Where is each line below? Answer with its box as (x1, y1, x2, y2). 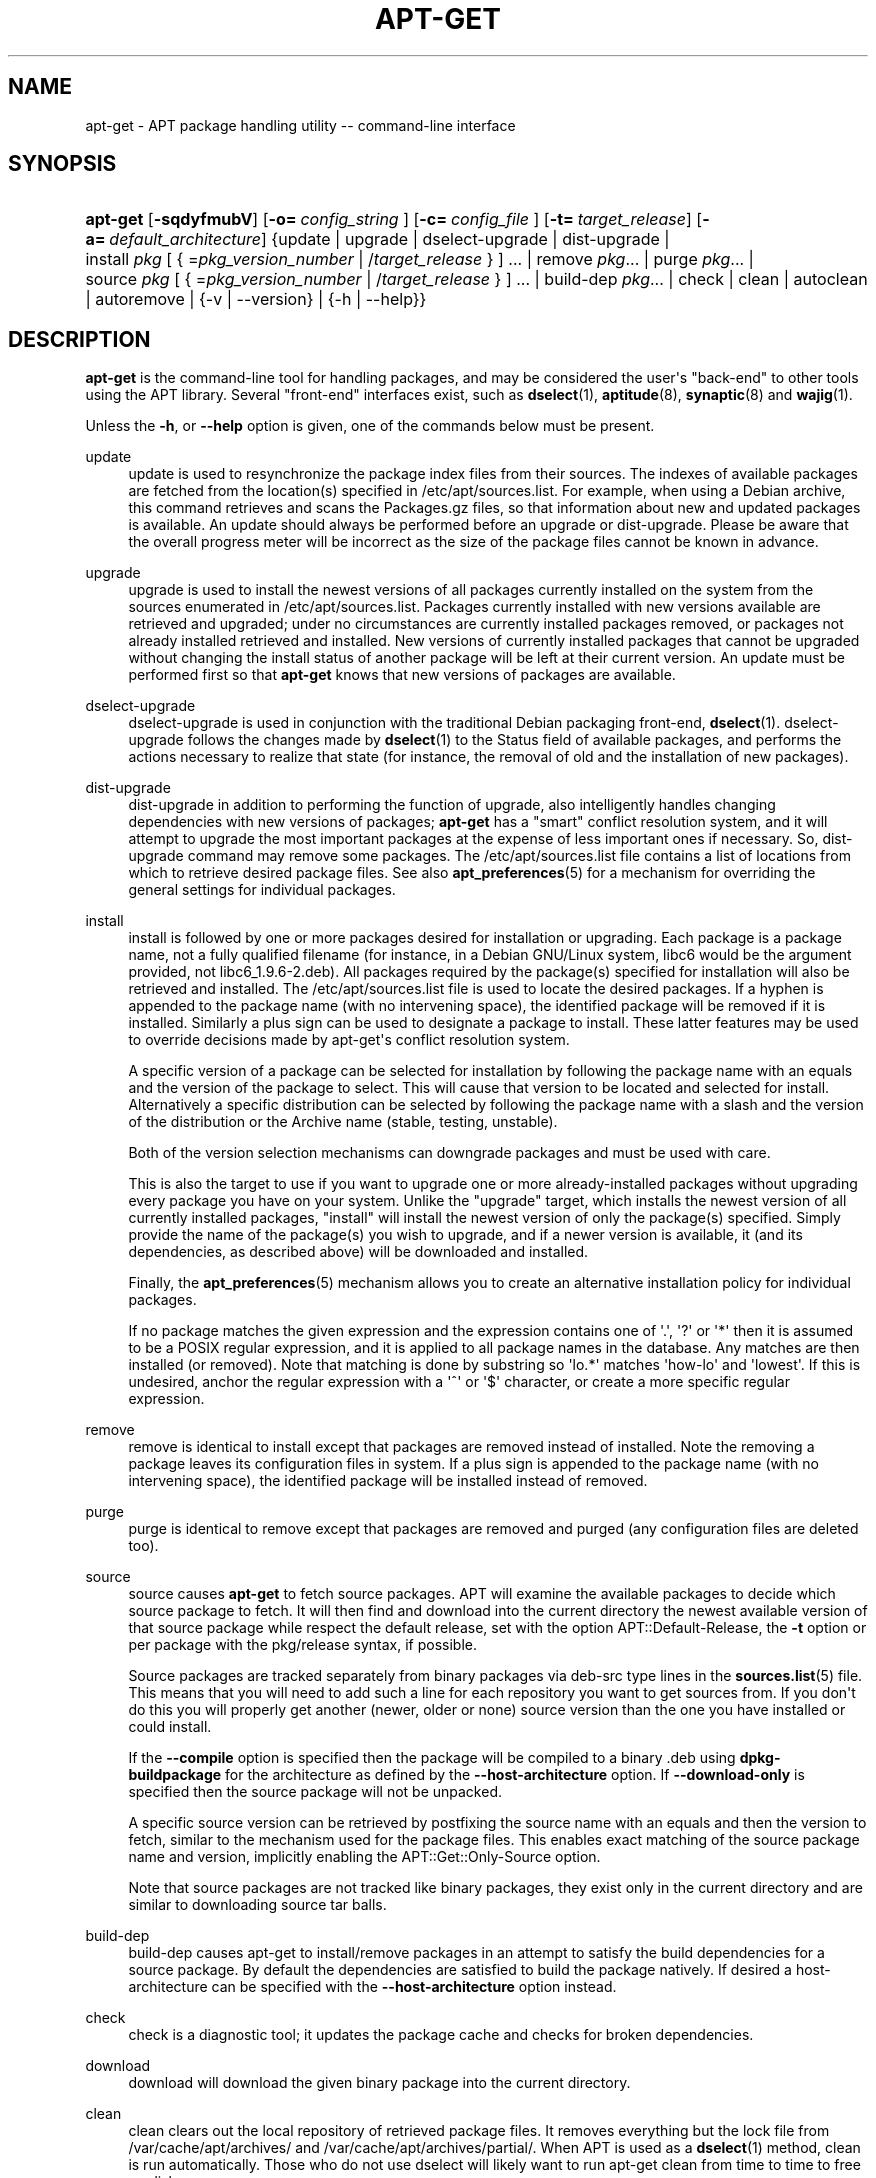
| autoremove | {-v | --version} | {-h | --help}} (85, 289, 427, 310)
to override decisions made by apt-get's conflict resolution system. (128, 1031, 570, 1049)
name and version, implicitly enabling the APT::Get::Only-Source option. (128, 1848, 601, 1866)
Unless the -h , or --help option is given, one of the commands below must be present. (85, 417, 655, 435)
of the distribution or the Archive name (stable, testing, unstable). (128, 1113, 558, 1131)
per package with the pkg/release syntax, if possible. (128, 1636, 478, 1654)
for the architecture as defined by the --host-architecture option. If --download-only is (225, 1766, 805, 1784)
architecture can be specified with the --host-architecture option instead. (128, 1978, 617, 1996)
